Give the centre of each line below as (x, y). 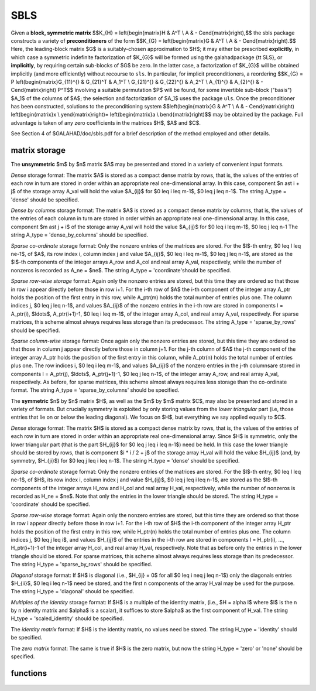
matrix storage (38, 150)
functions (29, 673)
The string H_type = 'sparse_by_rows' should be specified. (82, 565)
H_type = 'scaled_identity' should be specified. (67, 618)
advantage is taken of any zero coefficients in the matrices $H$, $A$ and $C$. (106, 122)
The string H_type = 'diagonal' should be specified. (73, 591)
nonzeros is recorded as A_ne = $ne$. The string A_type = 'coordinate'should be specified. (121, 270)
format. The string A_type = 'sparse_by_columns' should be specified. (95, 390)
